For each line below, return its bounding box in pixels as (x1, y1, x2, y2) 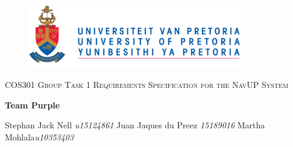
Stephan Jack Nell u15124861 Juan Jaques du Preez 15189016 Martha (5, 119, 265, 131)
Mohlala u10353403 (5, 130, 74, 143)
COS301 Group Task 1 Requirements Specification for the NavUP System (5, 78, 289, 91)
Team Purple (5, 98, 60, 111)
